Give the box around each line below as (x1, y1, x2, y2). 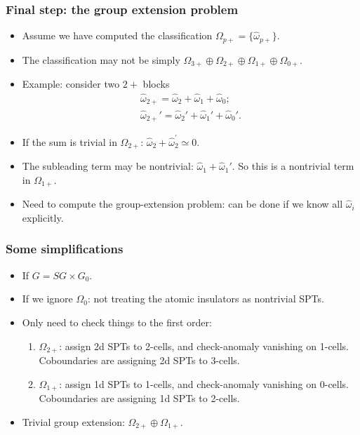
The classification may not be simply (22, 52, 180, 67)
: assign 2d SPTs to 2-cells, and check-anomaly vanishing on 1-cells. (59, 338, 349, 353)
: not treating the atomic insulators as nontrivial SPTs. (87, 291, 324, 306)
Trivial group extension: (22, 414, 125, 429)
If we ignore (22, 291, 73, 306)
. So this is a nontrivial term (232, 159, 354, 173)
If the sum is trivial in (22, 134, 117, 149)
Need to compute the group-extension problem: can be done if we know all (22, 196, 343, 211)
